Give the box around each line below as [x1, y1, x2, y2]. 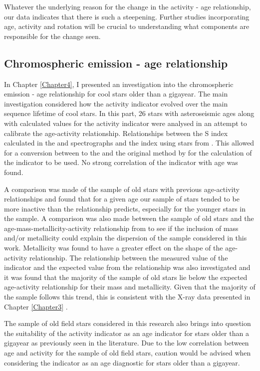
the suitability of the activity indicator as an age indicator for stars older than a [4, 327, 249, 338]
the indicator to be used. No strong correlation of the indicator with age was [4, 157, 238, 167]
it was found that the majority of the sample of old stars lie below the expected [4, 271, 248, 282]
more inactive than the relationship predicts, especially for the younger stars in [4, 203, 246, 213]
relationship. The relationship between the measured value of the [29, 252, 228, 262]
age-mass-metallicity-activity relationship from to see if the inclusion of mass [4, 222, 239, 233]
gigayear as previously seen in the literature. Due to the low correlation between [4, 337, 249, 348]
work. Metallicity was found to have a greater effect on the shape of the [4, 242, 223, 253]
